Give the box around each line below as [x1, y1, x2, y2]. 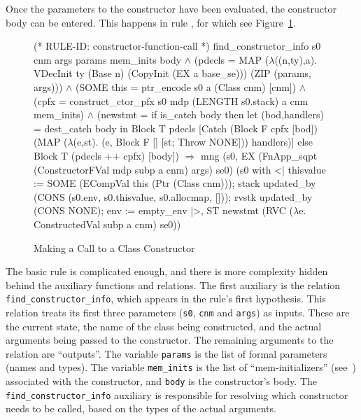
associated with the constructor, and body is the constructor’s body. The [6, 374, 317, 388]
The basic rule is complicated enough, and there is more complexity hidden [6, 264, 328, 279]
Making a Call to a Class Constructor [34, 240, 195, 255]
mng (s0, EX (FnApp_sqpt [201, 148, 318, 162]
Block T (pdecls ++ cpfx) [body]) [34, 148, 179, 162]
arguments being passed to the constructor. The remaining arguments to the [6, 332, 334, 347]
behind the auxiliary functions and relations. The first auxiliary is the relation [6, 277, 341, 292]
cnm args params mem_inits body [34, 52, 182, 66]
